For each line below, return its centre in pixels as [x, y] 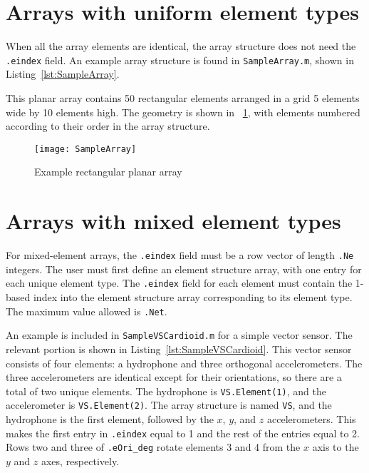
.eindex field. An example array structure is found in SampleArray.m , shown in [180, 60]
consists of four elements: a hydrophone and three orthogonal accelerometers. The [184, 363]
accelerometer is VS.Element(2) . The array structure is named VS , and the [169, 405]
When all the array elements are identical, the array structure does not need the [181, 46]
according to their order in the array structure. [108, 126]
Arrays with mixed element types [173, 221]
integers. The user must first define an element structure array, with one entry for [184, 269]
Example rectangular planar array [108, 172]
